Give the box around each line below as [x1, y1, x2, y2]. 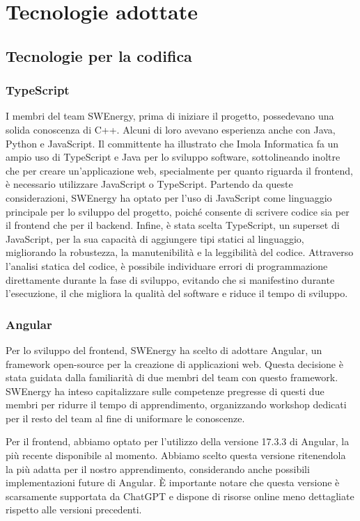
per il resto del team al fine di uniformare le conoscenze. [6, 410, 245, 425]
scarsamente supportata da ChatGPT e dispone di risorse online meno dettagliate [6, 488, 354, 503]
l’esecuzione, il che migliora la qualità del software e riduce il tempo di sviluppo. [6, 286, 348, 300]
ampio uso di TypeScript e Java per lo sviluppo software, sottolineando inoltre [6, 150, 341, 164]
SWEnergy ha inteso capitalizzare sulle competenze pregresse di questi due [6, 383, 324, 398]
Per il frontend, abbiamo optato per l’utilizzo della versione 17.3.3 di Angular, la [6, 434, 350, 449]
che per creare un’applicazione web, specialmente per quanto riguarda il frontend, [6, 163, 353, 177]
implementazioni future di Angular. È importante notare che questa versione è [6, 475, 340, 490]
